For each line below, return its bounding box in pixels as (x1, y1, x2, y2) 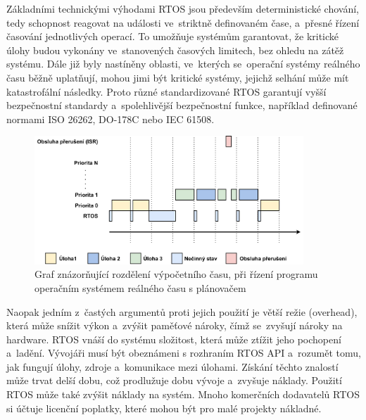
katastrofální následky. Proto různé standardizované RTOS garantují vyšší (6, 84, 327, 98)
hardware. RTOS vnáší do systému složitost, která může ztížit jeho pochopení (6, 331, 341, 346)
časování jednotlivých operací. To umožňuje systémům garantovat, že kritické (6, 29, 339, 44)
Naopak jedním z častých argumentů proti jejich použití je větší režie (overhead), (6, 304, 358, 319)
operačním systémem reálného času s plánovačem (34, 280, 246, 295)
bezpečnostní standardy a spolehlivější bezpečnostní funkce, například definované (6, 98, 358, 113)
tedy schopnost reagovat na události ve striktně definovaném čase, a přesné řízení (6, 15, 360, 30)
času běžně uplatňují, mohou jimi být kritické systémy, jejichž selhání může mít (6, 70, 349, 84)
